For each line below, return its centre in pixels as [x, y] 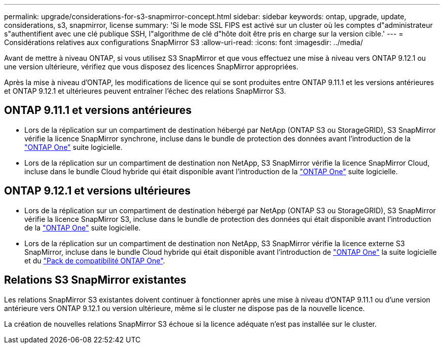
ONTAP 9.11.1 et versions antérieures [98, 110]
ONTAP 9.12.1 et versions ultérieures [98, 191]
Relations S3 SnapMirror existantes [95, 280]
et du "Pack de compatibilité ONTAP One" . [95, 260]
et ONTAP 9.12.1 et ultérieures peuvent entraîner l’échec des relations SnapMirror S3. [145, 91]
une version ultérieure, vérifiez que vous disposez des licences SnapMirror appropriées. [151, 67]
